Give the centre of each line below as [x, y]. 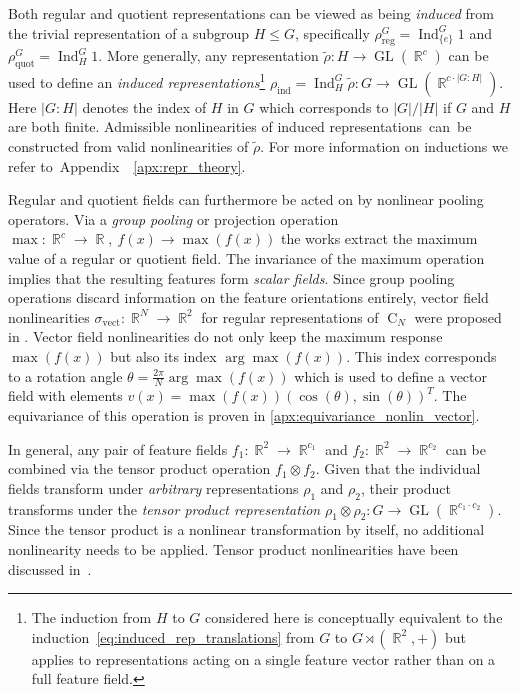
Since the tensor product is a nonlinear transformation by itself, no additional [246, 529]
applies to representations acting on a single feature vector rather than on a [263, 658]
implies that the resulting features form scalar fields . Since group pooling [231, 277]
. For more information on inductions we [384, 146]
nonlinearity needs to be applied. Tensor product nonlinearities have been [233, 548]
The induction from [91, 617]
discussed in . [50, 568]
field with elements [65, 395]
